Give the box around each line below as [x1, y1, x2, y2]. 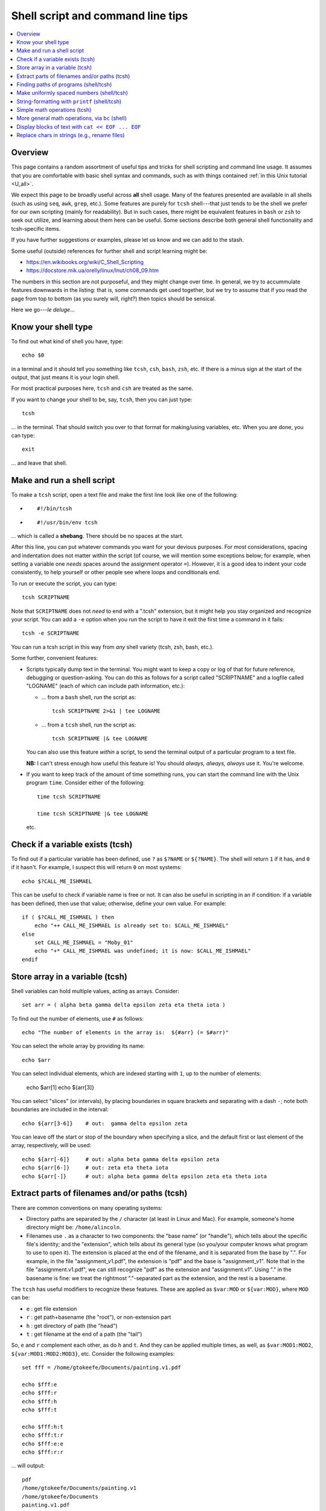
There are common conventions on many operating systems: [11, 1204, 163, 1211]
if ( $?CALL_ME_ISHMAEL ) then [22, 913, 115, 921]
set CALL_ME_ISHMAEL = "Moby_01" [34, 939, 134, 946]
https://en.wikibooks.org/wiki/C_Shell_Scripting [26, 259, 144, 266]
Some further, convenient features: [11, 655, 98, 662]
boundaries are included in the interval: [11, 1106, 109, 1113]
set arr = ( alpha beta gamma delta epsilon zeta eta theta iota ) [22, 1001, 226, 1009]
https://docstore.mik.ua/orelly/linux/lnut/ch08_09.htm [26, 267, 159, 274]
